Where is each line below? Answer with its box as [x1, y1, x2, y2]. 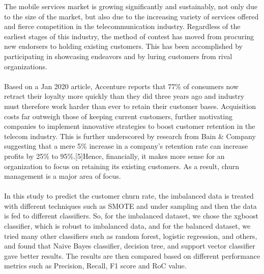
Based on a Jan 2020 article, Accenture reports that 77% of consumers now [4, 80, 239, 91]
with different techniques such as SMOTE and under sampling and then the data [4, 200, 257, 211]
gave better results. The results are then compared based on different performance [4, 250, 260, 261]
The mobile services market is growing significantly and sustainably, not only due [4, 1, 257, 11]
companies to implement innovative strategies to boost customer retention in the [4, 121, 255, 131]
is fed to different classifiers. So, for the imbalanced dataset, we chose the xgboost [4, 210, 258, 221]
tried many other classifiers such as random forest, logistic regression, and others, [4, 230, 257, 241]
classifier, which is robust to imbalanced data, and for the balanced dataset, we [4, 221, 251, 231]
